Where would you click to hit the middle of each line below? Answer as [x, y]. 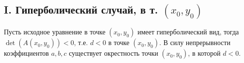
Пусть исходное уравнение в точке [55, 32]
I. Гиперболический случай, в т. [81, 9]
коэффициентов [26, 53]
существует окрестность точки [114, 53]
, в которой [204, 53]
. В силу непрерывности [195, 42]
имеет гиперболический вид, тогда [188, 32]
